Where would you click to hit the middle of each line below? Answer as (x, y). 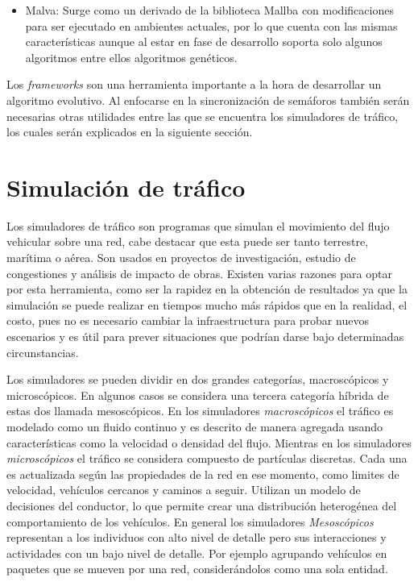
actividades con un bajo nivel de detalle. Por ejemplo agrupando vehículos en (197, 553)
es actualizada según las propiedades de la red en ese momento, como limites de (203, 474)
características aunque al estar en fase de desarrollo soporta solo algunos (204, 42)
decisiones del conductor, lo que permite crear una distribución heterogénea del (202, 505)
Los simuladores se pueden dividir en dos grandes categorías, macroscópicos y (198, 379)
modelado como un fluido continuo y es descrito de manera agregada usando (195, 426)
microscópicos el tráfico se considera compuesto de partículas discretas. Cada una (207, 458)
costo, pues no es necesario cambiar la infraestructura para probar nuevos (188, 320)
